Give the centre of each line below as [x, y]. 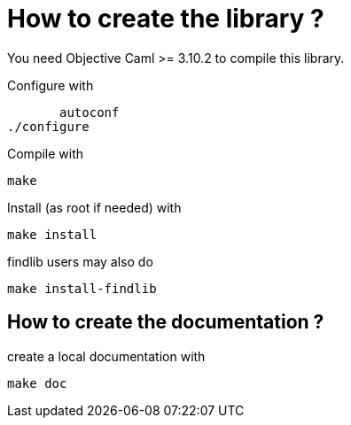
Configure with [51, 85]
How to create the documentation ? [166, 322]
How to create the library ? [166, 19]
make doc [37, 383]
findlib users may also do [80, 261]
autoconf [90, 112]
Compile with [46, 153]
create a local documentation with [106, 356]
